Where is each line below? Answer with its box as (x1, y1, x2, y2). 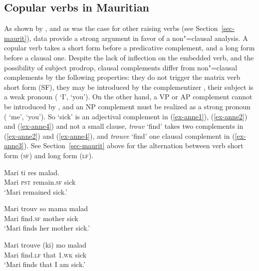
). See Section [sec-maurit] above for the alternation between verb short (23, 140, 244, 151)
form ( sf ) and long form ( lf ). (4, 150, 93, 160)
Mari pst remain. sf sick (4, 177, 76, 187)
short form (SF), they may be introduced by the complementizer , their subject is (4, 81, 254, 92)
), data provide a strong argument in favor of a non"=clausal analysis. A (26, 32, 248, 43)
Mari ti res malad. (4, 167, 59, 177)
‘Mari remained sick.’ (4, 186, 67, 197)
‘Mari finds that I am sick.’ (4, 259, 86, 270)
